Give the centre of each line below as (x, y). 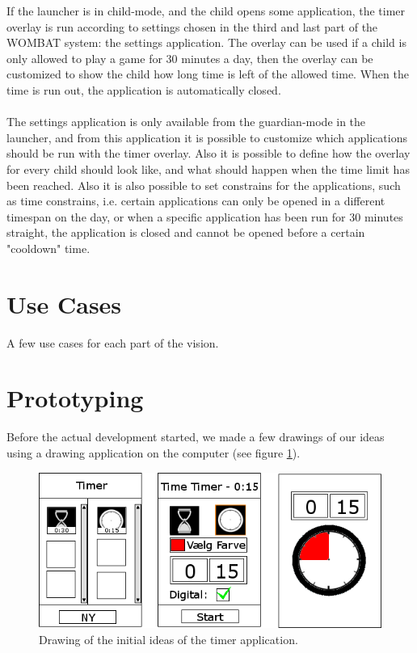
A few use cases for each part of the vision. (113, 342)
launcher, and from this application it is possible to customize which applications (207, 137)
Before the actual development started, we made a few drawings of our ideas (196, 437)
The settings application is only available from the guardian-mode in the (186, 122)
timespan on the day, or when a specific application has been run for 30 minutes (205, 216)
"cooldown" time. (48, 248)
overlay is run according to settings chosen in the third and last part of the (192, 26)
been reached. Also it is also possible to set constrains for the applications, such (204, 185)
